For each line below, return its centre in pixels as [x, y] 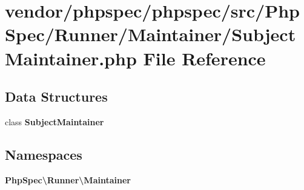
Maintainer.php [71, 58]
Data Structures [56, 97]
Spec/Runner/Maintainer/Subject [150, 34]
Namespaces [44, 154]
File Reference [204, 58]
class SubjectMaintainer [55, 121]
